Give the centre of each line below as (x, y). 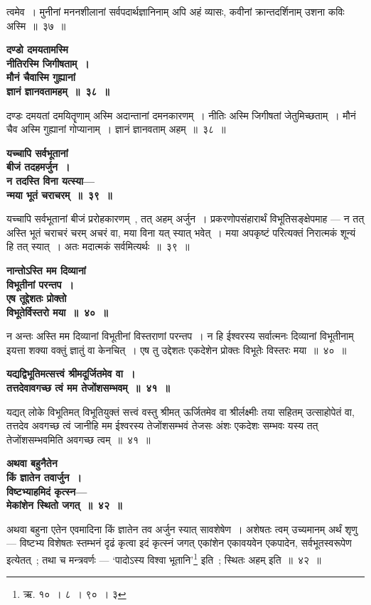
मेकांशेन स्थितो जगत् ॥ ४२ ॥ (64, 505)
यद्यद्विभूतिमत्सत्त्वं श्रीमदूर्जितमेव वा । (71, 374)
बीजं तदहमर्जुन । (38, 167)
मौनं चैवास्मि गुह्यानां (41, 77)
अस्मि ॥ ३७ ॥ (36, 25)
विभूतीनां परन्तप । (40, 284)
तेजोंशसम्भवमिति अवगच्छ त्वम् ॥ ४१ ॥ (79, 439)
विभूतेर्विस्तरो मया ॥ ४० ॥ (57, 312)
